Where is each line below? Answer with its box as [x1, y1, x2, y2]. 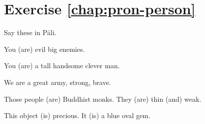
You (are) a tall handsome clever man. [4, 60, 120, 71]
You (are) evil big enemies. [4, 43, 85, 54]
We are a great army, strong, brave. [4, 77, 111, 87]
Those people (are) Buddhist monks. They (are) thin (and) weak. [4, 93, 202, 104]
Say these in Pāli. [4, 27, 57, 38]
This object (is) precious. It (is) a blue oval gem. [4, 110, 151, 121]
